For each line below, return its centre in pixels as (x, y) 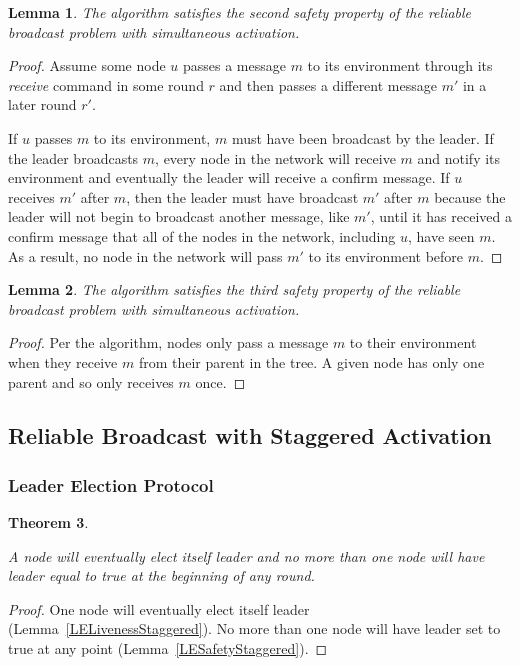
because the (470, 196)
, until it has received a (441, 216)
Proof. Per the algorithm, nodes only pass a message (168, 342)
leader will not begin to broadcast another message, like (179, 216)
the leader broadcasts (73, 157)
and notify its (459, 157)
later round (42, 104)
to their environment (413, 342)
